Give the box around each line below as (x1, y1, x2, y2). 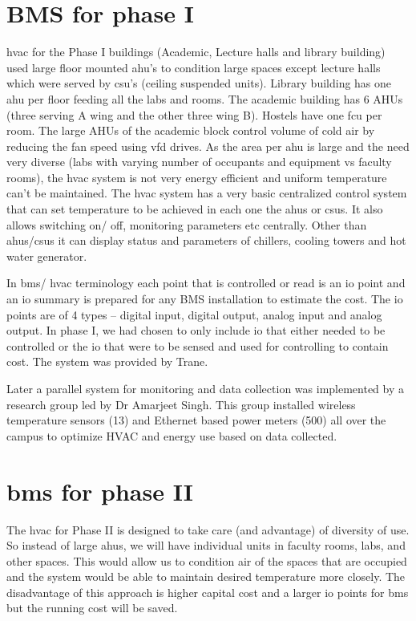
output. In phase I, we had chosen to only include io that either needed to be (6, 322, 386, 339)
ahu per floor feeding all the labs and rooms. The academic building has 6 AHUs (6, 90, 403, 107)
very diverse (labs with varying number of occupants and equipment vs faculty (6, 153, 392, 170)
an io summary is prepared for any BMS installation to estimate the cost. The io (6, 290, 403, 307)
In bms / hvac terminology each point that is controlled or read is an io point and (6, 274, 406, 291)
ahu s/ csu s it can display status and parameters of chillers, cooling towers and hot (6, 232, 406, 249)
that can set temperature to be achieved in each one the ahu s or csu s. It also (6, 201, 383, 217)
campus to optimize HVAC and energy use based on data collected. (6, 427, 337, 444)
